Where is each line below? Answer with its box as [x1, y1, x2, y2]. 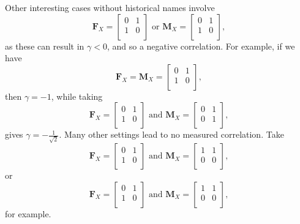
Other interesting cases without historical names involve [5, 1, 215, 13]
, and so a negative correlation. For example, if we [107, 39, 295, 52]
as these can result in [5, 39, 84, 52]
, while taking [51, 89, 103, 102]
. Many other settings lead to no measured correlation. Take [59, 128, 284, 141]
